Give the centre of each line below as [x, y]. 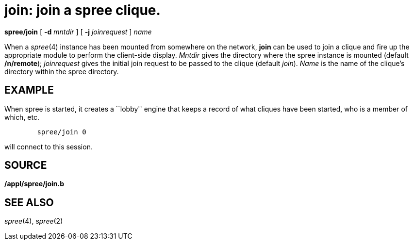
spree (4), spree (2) [34, 221]
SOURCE [26, 165]
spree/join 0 [62, 132]
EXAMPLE [29, 90]
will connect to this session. [49, 146]
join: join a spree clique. [83, 10]
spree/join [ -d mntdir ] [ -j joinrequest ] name [78, 32]
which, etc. [22, 117]
